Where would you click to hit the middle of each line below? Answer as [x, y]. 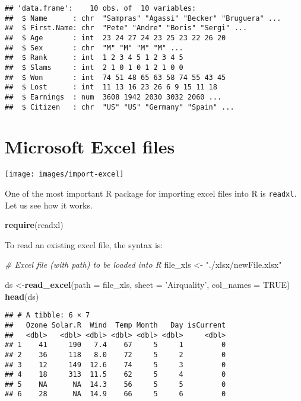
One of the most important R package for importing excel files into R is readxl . [151, 193]
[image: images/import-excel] [64, 174]
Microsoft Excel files [90, 147]
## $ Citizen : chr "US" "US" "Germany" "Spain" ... [120, 107]
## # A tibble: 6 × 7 [47, 315]
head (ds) [22, 296]
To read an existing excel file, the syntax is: [84, 244]
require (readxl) [34, 225]
